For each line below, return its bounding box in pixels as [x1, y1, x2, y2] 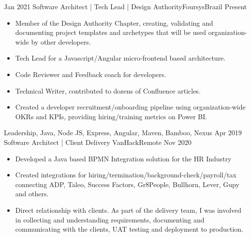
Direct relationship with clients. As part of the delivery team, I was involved [15, 205, 242, 215]
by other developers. [31, 36, 91, 47]
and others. [15, 189, 49, 199]
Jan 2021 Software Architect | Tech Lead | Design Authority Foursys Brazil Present [4, 1, 247, 11]
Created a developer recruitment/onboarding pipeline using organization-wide [15, 102, 246, 112]
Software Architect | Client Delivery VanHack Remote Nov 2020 [4, 137, 192, 147]
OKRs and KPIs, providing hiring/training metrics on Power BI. [15, 111, 207, 121]
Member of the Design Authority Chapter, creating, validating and [15, 17, 213, 28]
